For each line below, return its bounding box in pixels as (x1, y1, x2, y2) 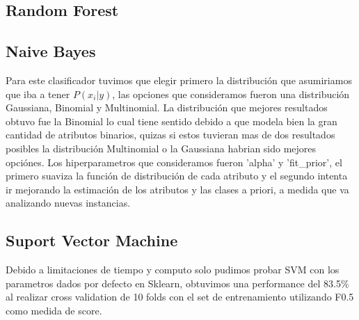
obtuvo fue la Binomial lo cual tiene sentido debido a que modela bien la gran (6, 113, 337, 128)
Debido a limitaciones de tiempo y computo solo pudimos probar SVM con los (6, 262, 340, 277)
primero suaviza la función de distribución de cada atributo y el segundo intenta (6, 168, 348, 183)
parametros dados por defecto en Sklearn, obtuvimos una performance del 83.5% (6, 275, 349, 290)
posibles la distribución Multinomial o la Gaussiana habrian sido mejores (6, 141, 317, 155)
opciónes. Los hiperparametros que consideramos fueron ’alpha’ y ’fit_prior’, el (6, 154, 342, 169)
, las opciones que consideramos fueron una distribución (112, 86, 350, 101)
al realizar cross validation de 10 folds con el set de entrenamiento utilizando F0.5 (6, 289, 354, 304)
